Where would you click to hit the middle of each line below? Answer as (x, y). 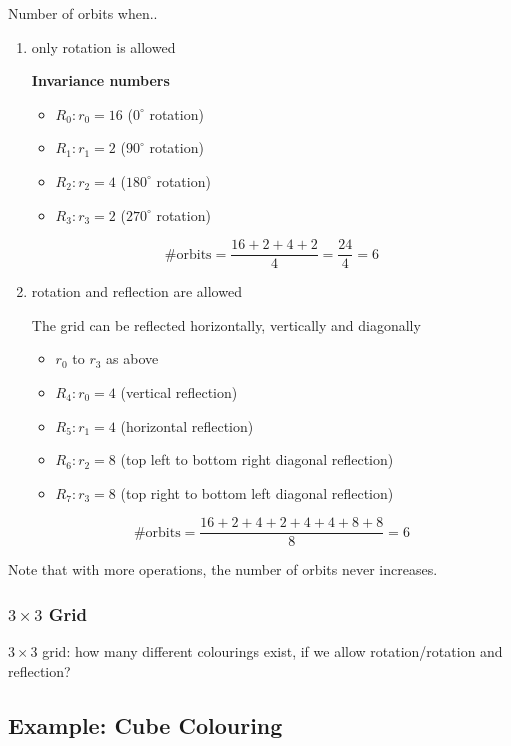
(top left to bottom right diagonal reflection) (257, 459)
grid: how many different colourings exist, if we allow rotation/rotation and (272, 651)
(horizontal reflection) (187, 425)
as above (132, 358)
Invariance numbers (100, 80)
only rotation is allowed (103, 46)
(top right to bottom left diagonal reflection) (257, 492)
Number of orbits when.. (83, 13)
